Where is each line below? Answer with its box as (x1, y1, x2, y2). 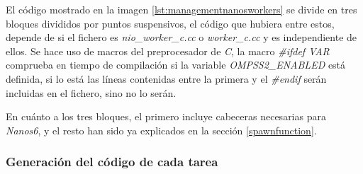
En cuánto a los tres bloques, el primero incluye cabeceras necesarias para (6, 109, 326, 124)
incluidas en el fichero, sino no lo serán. (6, 85, 177, 100)
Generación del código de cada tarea (6, 153, 218, 170)
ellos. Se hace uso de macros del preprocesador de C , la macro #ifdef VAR (6, 43, 330, 58)
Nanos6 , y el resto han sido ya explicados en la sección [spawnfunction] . (6, 122, 317, 137)
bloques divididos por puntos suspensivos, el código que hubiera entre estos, (6, 16, 335, 30)
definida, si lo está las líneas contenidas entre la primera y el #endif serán (6, 71, 327, 86)
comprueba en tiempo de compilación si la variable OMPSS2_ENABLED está (6, 57, 346, 72)
